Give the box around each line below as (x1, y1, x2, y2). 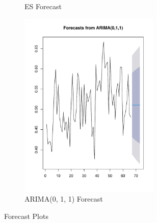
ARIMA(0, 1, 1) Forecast (24, 193, 103, 204)
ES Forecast (24, 1, 62, 11)
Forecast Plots (4, 210, 48, 221)
